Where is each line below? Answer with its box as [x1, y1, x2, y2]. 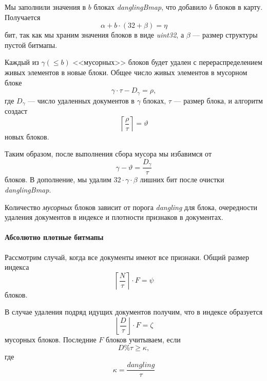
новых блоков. [5, 131, 49, 142]
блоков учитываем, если [106, 334, 181, 344]
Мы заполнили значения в [5, 2, 86, 12]
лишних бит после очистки [140, 174, 224, 185]
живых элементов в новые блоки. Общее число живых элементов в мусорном [5, 66, 247, 77]
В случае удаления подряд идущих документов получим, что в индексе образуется [5, 306, 263, 317]
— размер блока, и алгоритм [174, 95, 263, 106]
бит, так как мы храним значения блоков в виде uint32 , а [5, 29, 184, 40]
